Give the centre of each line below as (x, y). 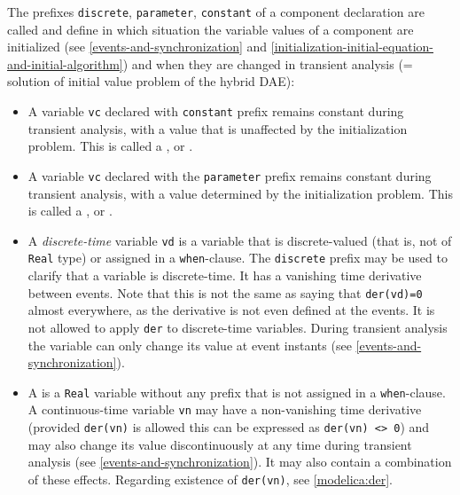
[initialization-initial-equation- (352, 47)
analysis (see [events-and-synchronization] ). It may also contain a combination (240, 462)
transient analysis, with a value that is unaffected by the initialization (218, 128)
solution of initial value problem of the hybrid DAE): (151, 81)
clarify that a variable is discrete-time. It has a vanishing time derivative (225, 275)
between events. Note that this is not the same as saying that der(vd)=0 (225, 292)
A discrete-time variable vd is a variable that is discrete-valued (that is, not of (240, 240)
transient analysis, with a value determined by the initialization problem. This (240, 193)
